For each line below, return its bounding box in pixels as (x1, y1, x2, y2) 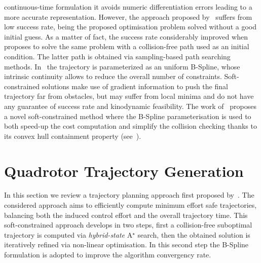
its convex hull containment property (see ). (4, 130, 141, 141)
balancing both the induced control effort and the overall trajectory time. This (4, 209, 248, 220)
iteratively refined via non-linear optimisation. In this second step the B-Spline (4, 239, 249, 250)
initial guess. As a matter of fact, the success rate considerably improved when (4, 31, 248, 42)
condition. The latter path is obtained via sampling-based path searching (4, 51, 231, 61)
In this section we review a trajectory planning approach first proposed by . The (4, 190, 254, 200)
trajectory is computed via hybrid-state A (4, 229, 133, 240)
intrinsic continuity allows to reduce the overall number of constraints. (4, 71, 222, 82)
